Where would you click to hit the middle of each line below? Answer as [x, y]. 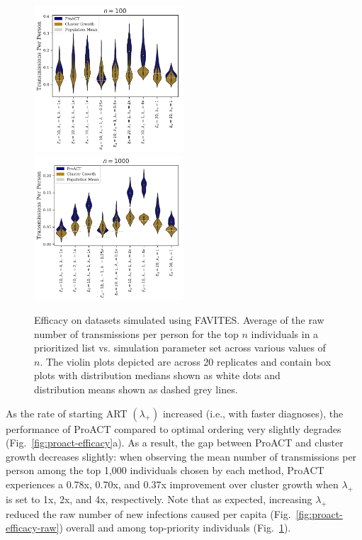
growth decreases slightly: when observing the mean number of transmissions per [181, 456]
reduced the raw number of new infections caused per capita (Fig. [148, 513]
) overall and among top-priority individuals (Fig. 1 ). [175, 528]
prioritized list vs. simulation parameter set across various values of [180, 348]
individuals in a [285, 333]
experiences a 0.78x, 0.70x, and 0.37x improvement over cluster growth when [172, 484]
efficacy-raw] [33, 528]
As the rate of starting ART [67, 413]
